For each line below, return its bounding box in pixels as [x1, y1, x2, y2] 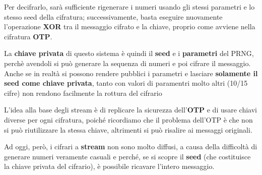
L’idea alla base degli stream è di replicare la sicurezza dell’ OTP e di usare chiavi [4, 104, 257, 115]
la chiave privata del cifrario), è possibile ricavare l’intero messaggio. [4, 161, 215, 171]
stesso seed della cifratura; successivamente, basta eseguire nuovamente [4, 11, 223, 22]
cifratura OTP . [4, 31, 52, 41]
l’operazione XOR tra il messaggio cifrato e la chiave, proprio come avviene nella [4, 21, 255, 32]
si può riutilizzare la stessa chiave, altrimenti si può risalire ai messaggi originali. [4, 124, 252, 135]
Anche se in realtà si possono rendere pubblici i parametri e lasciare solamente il [4, 68, 258, 78]
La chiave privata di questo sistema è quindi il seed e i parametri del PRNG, [4, 48, 254, 59]
